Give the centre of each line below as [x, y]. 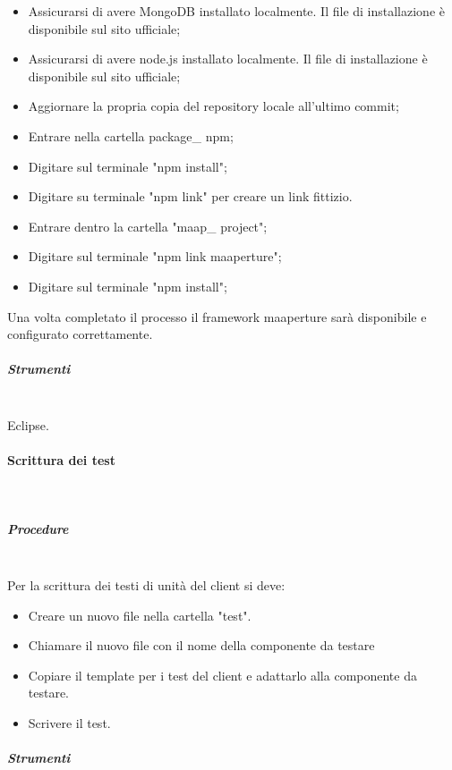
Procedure [38, 529]
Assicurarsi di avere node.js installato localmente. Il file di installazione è [228, 59]
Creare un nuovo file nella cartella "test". [140, 615]
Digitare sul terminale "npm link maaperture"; [155, 256]
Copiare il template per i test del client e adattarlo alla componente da [222, 675]
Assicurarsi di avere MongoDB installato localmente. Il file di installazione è [237, 11]
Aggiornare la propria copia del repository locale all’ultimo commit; [213, 106]
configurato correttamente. [80, 334]
